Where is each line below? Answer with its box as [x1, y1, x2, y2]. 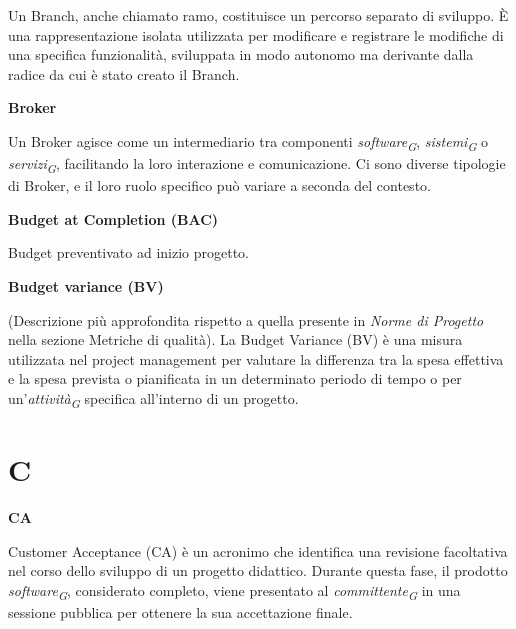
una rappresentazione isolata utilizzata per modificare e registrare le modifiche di [8, 24, 504, 45]
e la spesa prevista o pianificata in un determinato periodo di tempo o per [8, 368, 462, 389]
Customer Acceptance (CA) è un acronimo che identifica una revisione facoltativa [8, 540, 508, 561]
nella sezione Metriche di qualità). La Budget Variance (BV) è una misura [8, 329, 463, 350]
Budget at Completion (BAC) [8, 208, 219, 229]
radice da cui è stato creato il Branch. [8, 63, 240, 84]
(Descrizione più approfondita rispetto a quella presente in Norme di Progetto [8, 309, 484, 330]
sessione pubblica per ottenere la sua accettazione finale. [8, 602, 353, 623]
